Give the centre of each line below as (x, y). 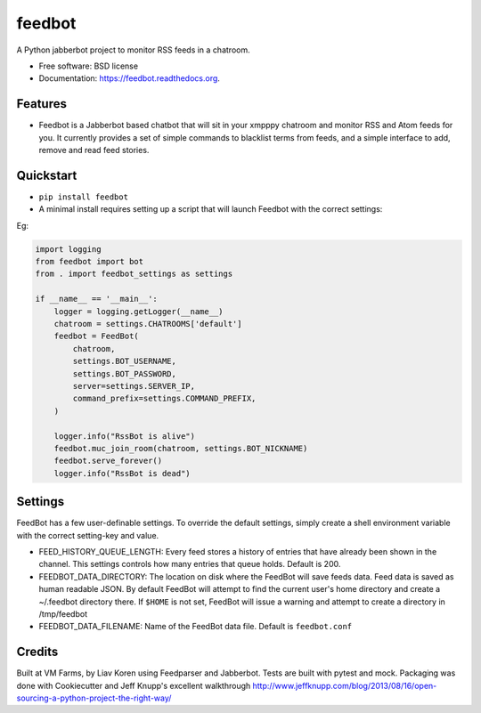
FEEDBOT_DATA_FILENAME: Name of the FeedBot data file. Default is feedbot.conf (196, 627)
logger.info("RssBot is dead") (122, 473)
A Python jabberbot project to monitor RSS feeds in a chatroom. (133, 50)
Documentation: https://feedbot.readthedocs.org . (129, 78)
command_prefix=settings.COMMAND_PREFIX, (164, 399)
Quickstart (47, 175)
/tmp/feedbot (63, 613)
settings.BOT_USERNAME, (125, 361)
